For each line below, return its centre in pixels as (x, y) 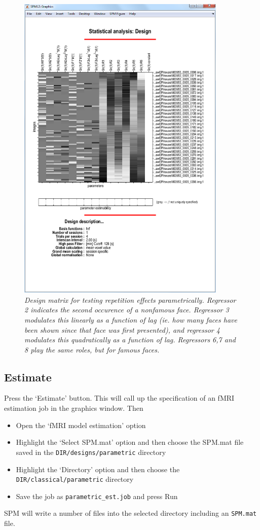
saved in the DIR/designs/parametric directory (91, 452)
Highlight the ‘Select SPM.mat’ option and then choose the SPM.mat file (130, 442)
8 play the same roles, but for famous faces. (92, 349)
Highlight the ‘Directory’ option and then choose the (98, 469)
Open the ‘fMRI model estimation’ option (81, 425)
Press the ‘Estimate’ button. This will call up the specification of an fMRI (119, 398)
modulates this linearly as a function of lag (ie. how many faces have (131, 319)
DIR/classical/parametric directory (75, 479)
